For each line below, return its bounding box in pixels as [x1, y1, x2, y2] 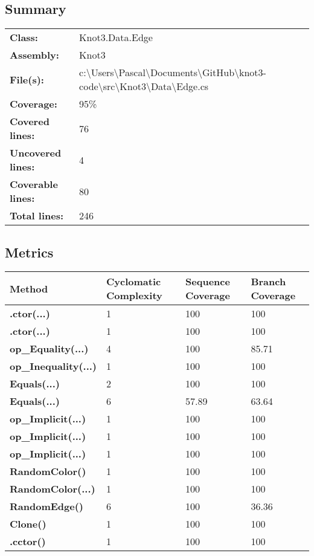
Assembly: [10, 48, 59, 62]
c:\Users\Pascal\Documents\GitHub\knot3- [79, 65, 266, 80]
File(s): [10, 72, 44, 86]
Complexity [106, 288, 162, 303]
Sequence [185, 274, 230, 289]
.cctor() [10, 534, 46, 549]
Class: [10, 30, 38, 45]
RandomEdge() [10, 499, 83, 514]
